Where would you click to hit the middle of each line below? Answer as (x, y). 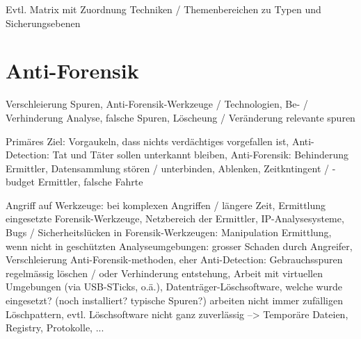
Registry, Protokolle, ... (55, 328)
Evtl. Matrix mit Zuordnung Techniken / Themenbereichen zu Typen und (163, 9)
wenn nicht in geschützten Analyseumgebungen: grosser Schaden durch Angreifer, (179, 246)
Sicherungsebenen (43, 23)
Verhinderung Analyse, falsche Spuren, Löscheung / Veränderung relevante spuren (180, 117)
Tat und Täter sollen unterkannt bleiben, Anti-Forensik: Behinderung (200, 155)
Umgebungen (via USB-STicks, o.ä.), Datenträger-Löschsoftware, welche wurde (174, 287)
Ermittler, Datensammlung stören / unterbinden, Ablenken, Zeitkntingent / (168, 168)
